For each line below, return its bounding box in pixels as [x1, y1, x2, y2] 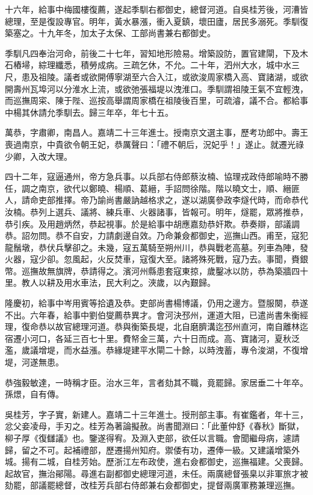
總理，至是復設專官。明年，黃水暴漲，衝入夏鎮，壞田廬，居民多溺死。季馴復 [5, 14, 308, 27]
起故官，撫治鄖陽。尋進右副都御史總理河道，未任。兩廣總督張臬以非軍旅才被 [5, 467, 308, 479]
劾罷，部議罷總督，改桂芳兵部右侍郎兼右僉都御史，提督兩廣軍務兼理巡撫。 [5, 479, 300, 491]
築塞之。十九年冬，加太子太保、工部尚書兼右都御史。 [5, 27, 215, 39]
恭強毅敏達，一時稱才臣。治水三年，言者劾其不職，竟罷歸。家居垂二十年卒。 [5, 376, 308, 388]
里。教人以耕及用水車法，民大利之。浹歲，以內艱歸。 [5, 276, 215, 289]
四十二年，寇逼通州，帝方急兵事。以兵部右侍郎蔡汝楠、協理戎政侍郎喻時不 [5, 170, 300, 183]
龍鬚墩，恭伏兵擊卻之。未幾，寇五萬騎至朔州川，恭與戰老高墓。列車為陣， [5, 241, 300, 253]
